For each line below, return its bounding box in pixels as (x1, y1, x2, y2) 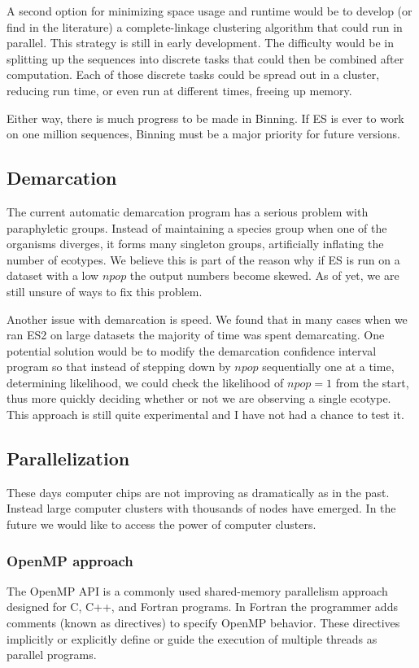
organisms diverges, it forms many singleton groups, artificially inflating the (7, 235, 384, 252)
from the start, (335, 373, 409, 391)
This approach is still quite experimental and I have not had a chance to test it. (7, 406, 404, 423)
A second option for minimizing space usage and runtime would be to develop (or (7, 2, 412, 19)
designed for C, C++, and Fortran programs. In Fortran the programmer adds (7, 598, 398, 615)
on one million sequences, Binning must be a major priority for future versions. (7, 125, 400, 142)
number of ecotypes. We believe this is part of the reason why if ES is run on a (7, 251, 400, 268)
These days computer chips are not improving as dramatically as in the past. (7, 483, 390, 500)
